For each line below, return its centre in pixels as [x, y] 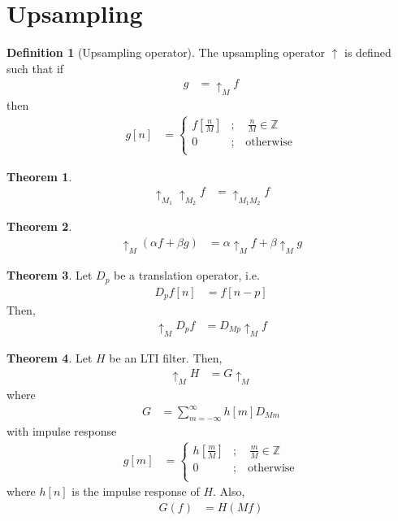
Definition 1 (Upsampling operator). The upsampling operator [166, 52]
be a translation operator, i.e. [187, 275]
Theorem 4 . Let [50, 357]
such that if [35, 68]
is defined [368, 52]
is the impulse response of [136, 491]
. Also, [229, 491]
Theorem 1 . [39, 176]
